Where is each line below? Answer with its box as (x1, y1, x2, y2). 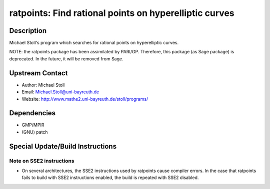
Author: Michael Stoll (21, 82, 65, 88)
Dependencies (9, 109, 56, 117)
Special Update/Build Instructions (9, 142, 117, 151)
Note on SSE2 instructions (9, 157, 74, 164)
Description (9, 26, 47, 35)
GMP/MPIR (21, 122, 44, 128)
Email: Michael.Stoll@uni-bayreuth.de (21, 89, 99, 95)
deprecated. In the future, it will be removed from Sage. (9, 55, 123, 62)
